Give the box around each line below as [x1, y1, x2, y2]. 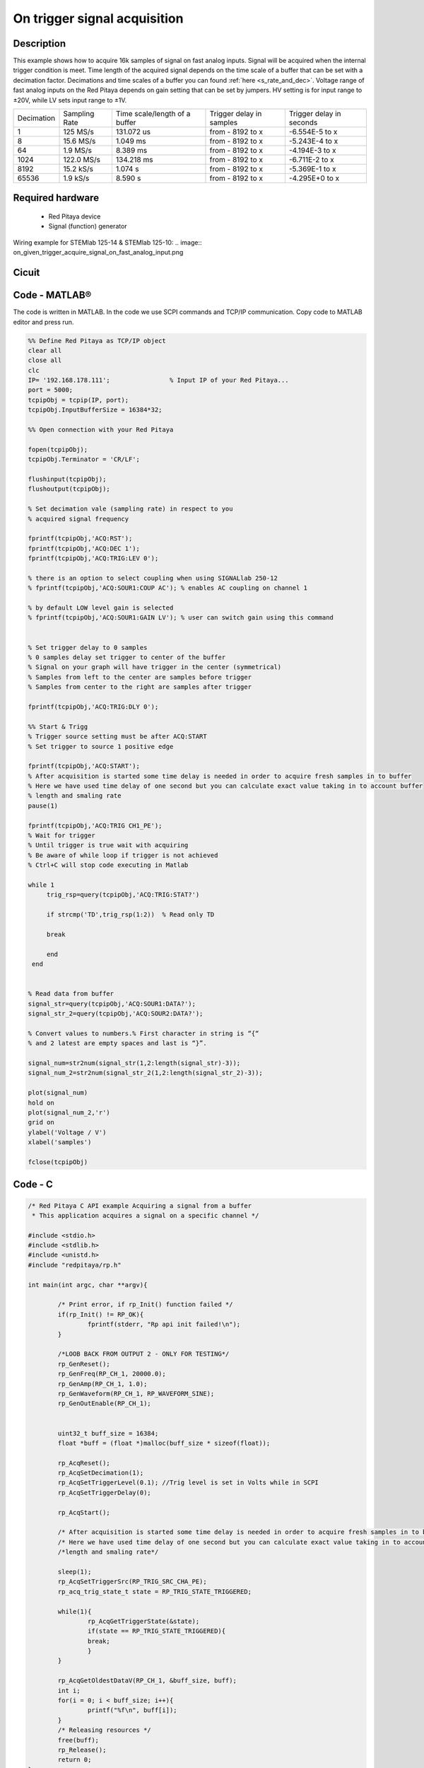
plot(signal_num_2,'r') [28, 1108, 111, 1117]
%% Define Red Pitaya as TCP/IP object [28, 337, 166, 344]
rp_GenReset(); [57, 1360, 111, 1368]
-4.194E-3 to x [288, 146, 336, 156]
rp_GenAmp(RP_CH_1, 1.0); [57, 1380, 148, 1388]
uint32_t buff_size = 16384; [57, 1429, 159, 1437]
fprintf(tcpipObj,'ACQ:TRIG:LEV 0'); [28, 554, 159, 562]
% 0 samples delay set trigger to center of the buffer [28, 653, 226, 661]
